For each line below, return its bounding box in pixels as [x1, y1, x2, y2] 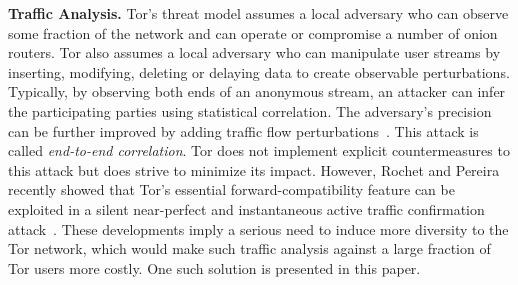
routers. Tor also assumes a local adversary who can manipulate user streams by [8, 42, 501, 63]
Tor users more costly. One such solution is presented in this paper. [8, 257, 421, 278]
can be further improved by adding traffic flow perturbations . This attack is [8, 120, 479, 141]
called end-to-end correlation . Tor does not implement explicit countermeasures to [8, 140, 510, 161]
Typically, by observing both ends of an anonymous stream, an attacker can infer [8, 81, 506, 102]
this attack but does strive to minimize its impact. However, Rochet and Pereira [8, 159, 500, 180]
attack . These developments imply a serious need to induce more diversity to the [8, 218, 509, 239]
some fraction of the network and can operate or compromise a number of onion [8, 22, 498, 43]
